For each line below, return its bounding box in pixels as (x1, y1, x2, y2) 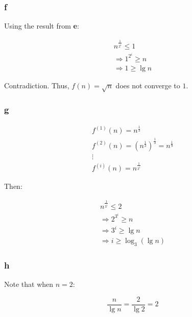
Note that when (4, 279, 54, 289)
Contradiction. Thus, (4, 80, 69, 90)
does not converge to (115, 80, 180, 90)
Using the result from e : (4, 20, 79, 31)
